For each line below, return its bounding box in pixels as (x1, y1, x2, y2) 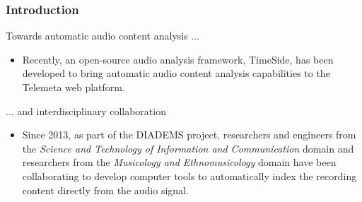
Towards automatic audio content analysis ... (6, 28, 200, 43)
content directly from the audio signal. (22, 182, 189, 197)
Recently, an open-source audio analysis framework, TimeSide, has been (22, 52, 334, 66)
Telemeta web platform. (22, 80, 125, 94)
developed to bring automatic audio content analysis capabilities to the (22, 66, 330, 81)
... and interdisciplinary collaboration (6, 103, 166, 118)
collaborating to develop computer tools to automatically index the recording (22, 168, 357, 183)
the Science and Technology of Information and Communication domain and (22, 141, 354, 155)
